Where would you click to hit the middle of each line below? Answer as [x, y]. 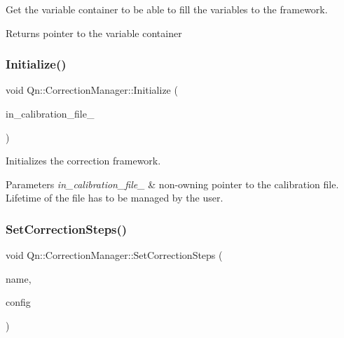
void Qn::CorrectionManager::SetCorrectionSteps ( [114, 255]
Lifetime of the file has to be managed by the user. [115, 198]
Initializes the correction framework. [83, 161]
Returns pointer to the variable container [94, 33]
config [18, 302]
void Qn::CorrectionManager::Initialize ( [92, 90]
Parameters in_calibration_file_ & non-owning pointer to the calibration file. [172, 184]
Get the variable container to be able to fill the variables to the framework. [167, 9]
